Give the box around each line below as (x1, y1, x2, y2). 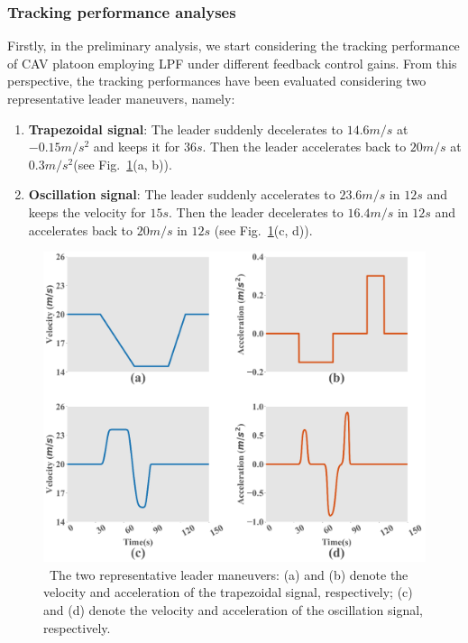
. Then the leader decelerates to (169, 202, 344, 221)
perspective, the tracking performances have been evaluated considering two (7, 71, 427, 90)
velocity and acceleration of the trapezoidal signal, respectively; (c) (43, 583, 413, 602)
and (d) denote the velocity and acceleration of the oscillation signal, (43, 601, 423, 620)
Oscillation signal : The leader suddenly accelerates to (28, 185, 335, 204)
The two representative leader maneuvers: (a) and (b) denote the (49, 565, 408, 583)
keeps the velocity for (28, 202, 146, 221)
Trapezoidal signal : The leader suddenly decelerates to (28, 119, 343, 138)
